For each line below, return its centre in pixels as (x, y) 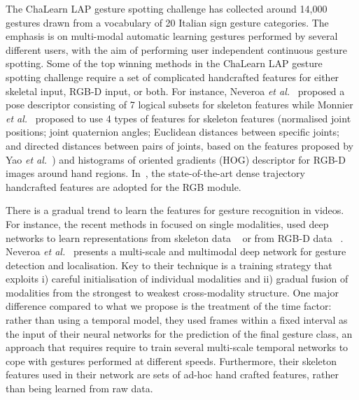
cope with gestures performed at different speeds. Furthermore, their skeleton (171, 360)
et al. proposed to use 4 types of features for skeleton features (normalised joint (178, 118)
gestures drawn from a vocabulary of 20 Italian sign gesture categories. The (167, 22)
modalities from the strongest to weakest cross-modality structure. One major (172, 292)
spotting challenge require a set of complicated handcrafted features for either (173, 77)
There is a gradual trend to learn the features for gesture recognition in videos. (175, 210)
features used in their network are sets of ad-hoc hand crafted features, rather (172, 374)
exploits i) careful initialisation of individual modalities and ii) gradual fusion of (177, 279)
